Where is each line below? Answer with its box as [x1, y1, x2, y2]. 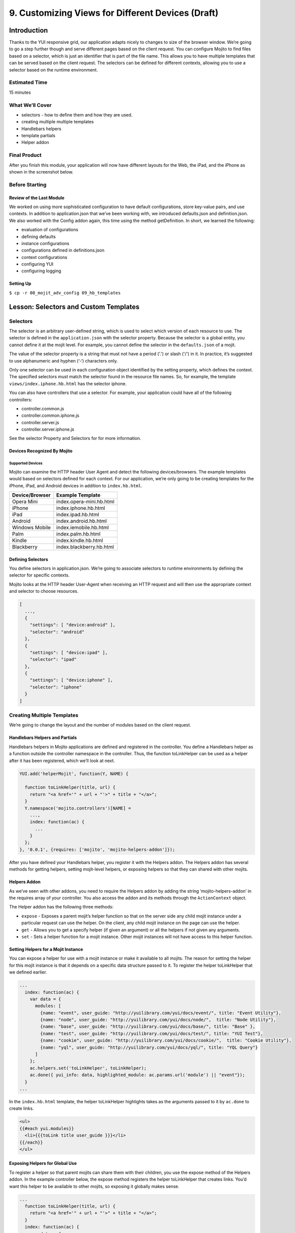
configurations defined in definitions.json [21, 247, 105, 254]
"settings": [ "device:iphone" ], [29, 677, 113, 683]
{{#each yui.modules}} [19, 1125, 74, 1131]
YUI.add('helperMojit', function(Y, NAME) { [19, 771, 129, 776]
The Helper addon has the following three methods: [9, 904, 114, 910]
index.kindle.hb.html [56, 537, 103, 544]
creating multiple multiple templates [21, 119, 94, 125]
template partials [21, 133, 56, 139]
